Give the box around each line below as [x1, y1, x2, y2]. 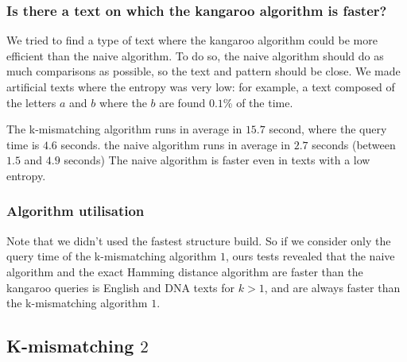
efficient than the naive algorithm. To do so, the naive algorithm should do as [6, 47, 384, 64]
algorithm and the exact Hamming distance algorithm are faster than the [6, 263, 363, 279]
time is [6, 136, 40, 152]
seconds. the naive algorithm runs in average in [60, 136, 291, 152]
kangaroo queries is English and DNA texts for [6, 279, 235, 295]
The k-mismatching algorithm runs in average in [6, 121, 242, 137]
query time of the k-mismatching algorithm [6, 248, 217, 264]
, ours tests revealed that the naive [225, 248, 395, 264]
